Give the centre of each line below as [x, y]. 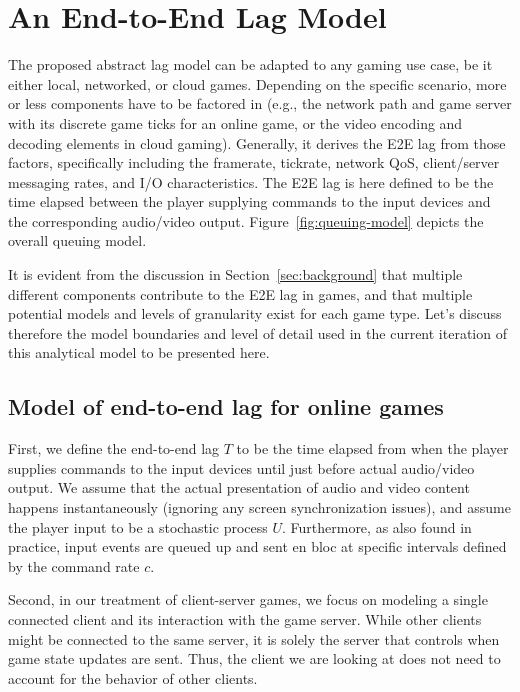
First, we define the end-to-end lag [114, 448]
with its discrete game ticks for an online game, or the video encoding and [235, 122]
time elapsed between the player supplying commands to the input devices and [249, 201]
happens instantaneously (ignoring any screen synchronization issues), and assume [259, 507]
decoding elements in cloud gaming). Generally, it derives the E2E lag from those [257, 142]
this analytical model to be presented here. [139, 352]
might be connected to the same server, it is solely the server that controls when [254, 638]
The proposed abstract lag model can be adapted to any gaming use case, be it [250, 64]
